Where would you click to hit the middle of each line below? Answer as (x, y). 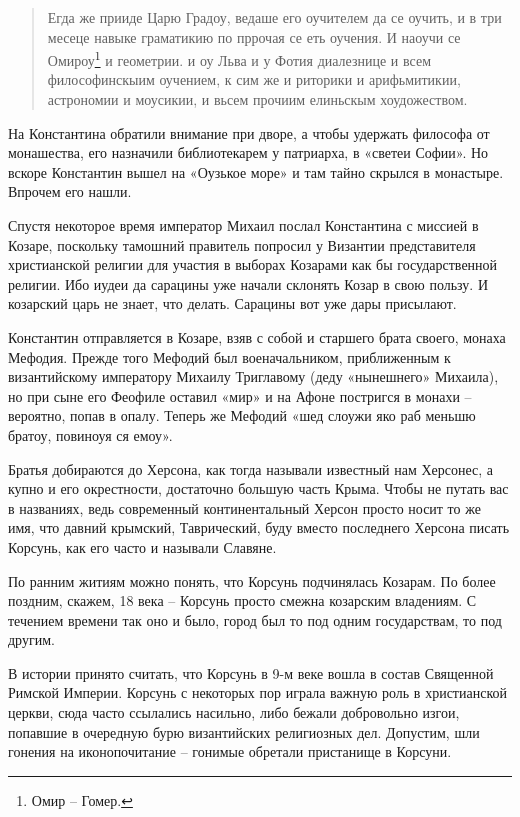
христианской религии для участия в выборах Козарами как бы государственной (253, 264)
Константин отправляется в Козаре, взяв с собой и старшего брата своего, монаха (257, 336)
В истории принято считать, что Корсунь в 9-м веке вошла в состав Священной (251, 672)
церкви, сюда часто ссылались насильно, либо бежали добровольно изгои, (234, 712)
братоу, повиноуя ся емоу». (90, 434)
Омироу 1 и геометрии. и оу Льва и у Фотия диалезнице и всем (239, 58)
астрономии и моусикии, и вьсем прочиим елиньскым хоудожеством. (257, 99)
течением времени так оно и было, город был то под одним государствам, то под (255, 619)
